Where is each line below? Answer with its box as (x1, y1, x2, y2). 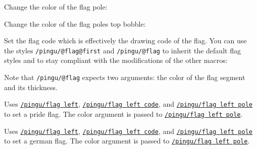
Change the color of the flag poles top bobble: (4, 18, 146, 29)
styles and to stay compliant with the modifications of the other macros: (4, 55, 228, 65)
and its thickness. (4, 82, 58, 92)
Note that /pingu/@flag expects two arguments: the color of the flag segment (4, 72, 245, 83)
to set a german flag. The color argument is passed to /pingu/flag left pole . (4, 135, 250, 146)
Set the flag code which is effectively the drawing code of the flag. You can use (4, 35, 247, 46)
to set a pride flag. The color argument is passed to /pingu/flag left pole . (4, 108, 243, 119)
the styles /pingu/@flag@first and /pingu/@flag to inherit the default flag (4, 45, 241, 55)
